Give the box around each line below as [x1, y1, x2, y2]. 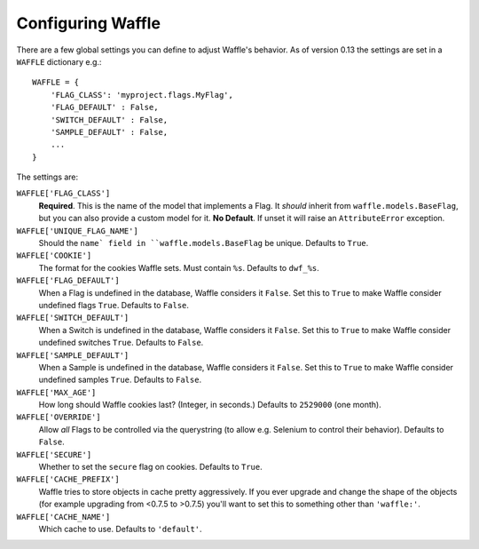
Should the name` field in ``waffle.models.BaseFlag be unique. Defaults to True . [38, 238, 369, 249]
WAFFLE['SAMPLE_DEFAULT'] [16, 350, 130, 360]
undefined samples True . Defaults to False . [38, 374, 202, 386]
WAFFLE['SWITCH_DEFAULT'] [16, 313, 130, 323]
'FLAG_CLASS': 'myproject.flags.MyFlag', [50, 90, 234, 99]
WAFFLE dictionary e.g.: [16, 56, 102, 67]
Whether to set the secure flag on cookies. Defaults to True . [38, 462, 263, 473]
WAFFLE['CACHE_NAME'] [16, 512, 111, 521]
